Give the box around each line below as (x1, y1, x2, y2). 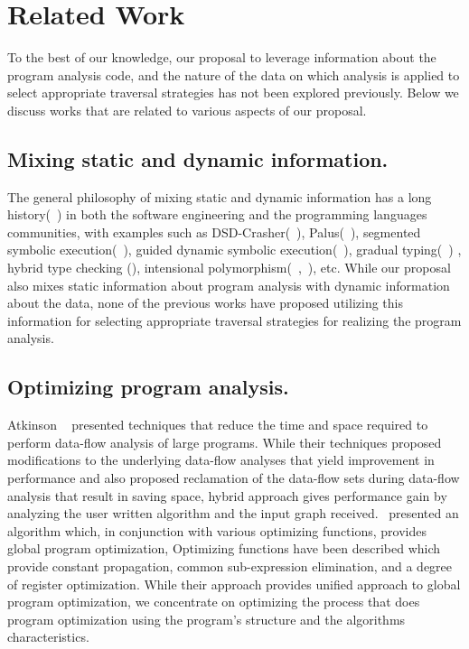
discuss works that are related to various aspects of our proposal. (7, 100, 367, 119)
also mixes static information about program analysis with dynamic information (7, 275, 450, 294)
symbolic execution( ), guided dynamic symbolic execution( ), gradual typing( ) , (7, 240, 462, 259)
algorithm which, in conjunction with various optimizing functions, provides (7, 521, 427, 540)
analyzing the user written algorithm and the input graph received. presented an (7, 504, 459, 523)
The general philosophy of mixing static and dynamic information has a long (7, 187, 432, 206)
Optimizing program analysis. (7, 373, 289, 401)
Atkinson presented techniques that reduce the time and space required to (7, 415, 428, 434)
